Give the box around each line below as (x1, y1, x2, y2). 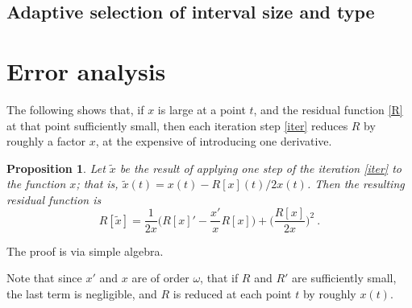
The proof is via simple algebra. (6, 242, 164, 259)
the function (6, 175, 66, 192)
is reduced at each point (173, 285, 292, 302)
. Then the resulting (306, 175, 405, 192)
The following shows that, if (6, 101, 144, 117)
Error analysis (6, 54, 166, 87)
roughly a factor (6, 133, 86, 150)
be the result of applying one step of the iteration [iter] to (119, 159, 402, 176)
